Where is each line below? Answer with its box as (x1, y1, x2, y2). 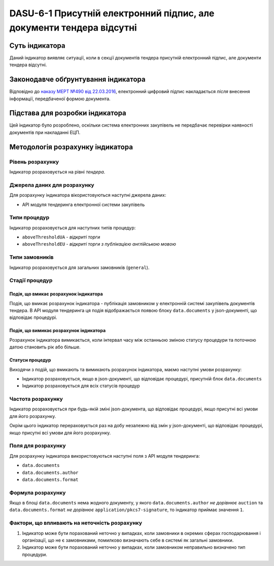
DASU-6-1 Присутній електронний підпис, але (9, 8, 215, 19)
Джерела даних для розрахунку (9, 181, 94, 188)
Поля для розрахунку (9, 442, 66, 450)
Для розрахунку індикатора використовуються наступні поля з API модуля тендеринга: (9, 453, 200, 459)
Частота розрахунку (9, 396, 63, 403)
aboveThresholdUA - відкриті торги (22, 234, 100, 240)
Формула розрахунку (9, 489, 66, 496)
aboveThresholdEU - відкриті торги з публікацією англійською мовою (22, 241, 176, 247)
